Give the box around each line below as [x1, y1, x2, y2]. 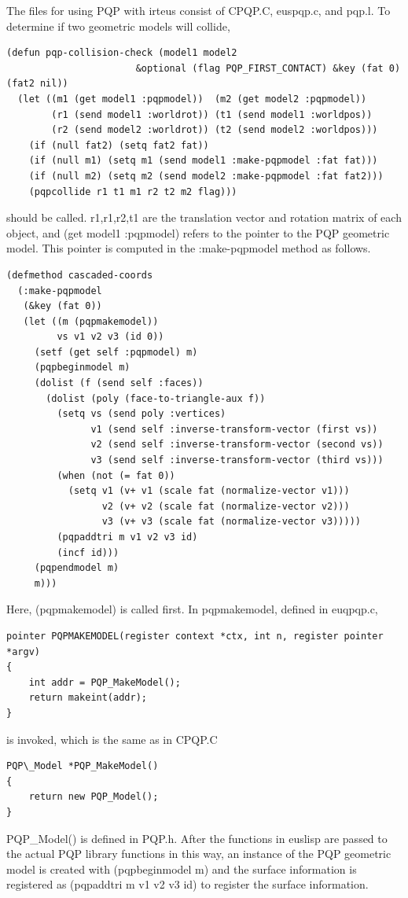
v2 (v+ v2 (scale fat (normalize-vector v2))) [101, 500, 350, 512]
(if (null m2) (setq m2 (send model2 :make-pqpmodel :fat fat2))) [28, 170, 384, 182]
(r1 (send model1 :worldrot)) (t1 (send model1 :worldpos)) [51, 109, 373, 120]
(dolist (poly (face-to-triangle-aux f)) [46, 392, 266, 404]
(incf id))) [57, 547, 119, 558]
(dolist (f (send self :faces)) [34, 377, 204, 389]
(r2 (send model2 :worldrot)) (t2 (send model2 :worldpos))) [51, 124, 378, 136]
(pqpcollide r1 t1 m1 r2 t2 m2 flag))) [28, 186, 237, 197]
